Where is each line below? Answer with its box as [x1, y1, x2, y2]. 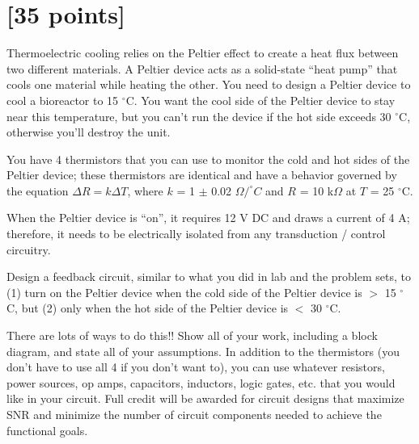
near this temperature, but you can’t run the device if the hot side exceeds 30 [6, 107, 391, 124]
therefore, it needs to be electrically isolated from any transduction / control [6, 225, 386, 242]
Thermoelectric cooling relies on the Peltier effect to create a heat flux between [6, 44, 399, 61]
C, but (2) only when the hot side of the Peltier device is [6, 299, 289, 316]
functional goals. [6, 421, 88, 438]
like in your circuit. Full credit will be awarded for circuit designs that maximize [6, 390, 404, 407]
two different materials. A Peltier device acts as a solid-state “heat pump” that [6, 60, 398, 77]
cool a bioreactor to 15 [6, 91, 119, 108]
